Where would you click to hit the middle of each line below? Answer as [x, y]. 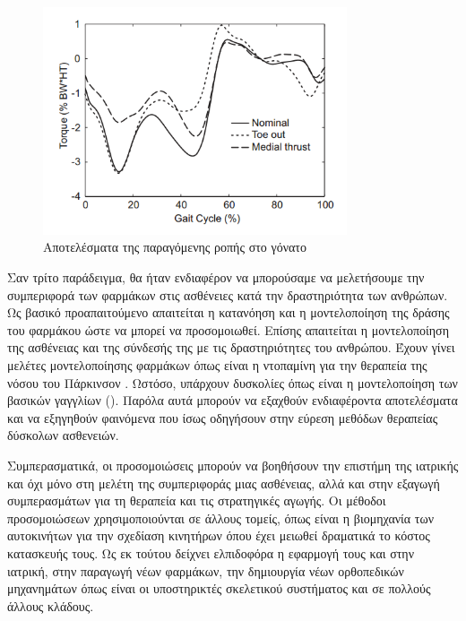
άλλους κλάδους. [51, 605]
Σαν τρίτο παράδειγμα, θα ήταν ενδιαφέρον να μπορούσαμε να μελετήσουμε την [216, 277]
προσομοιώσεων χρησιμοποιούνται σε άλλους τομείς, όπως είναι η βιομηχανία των [220, 517]
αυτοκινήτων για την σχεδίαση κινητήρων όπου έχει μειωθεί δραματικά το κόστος [219, 535]
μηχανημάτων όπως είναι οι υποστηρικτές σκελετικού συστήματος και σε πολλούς [219, 588]
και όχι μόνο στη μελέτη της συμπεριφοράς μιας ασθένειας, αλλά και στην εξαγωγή [224, 483]
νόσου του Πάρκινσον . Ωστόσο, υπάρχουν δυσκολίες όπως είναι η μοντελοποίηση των [233, 382]
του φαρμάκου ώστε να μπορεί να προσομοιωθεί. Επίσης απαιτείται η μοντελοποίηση [228, 329]
